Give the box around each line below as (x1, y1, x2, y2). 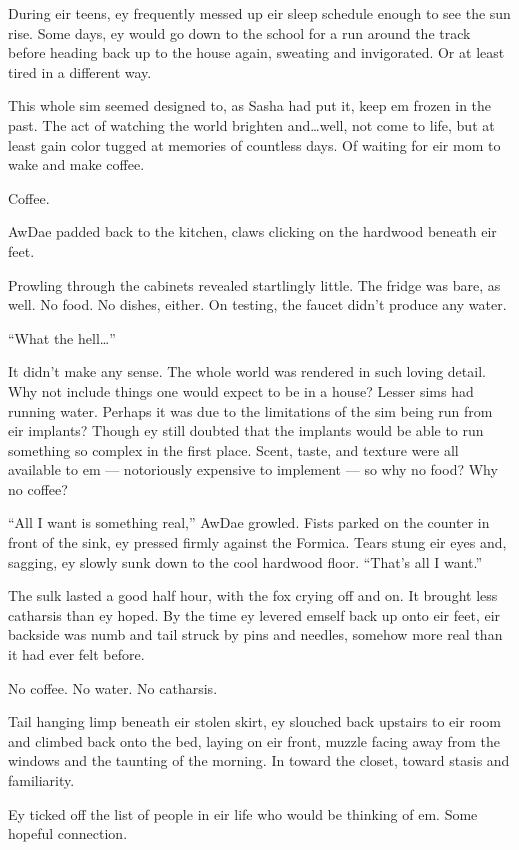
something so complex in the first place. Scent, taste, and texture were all (8, 439, 459, 460)
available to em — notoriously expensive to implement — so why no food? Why (8, 459, 498, 480)
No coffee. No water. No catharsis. (8, 677, 218, 698)
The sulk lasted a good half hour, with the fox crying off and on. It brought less (8, 585, 498, 606)
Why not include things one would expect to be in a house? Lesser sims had (8, 380, 474, 401)
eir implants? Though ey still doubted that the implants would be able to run (8, 420, 484, 441)
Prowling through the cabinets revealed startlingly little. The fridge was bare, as (8, 274, 501, 295)
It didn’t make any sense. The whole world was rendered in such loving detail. (8, 361, 486, 382)
